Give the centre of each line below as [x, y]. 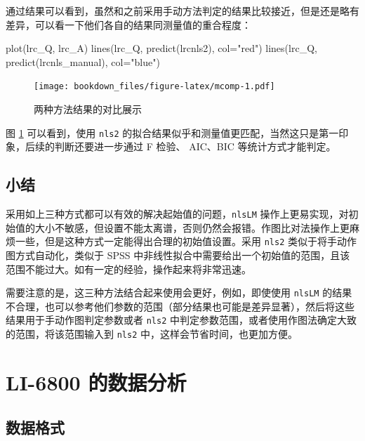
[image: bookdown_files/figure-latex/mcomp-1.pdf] [154, 87]
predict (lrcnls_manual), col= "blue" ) [83, 61]
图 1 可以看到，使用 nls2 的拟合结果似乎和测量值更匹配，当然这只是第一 [172, 132]
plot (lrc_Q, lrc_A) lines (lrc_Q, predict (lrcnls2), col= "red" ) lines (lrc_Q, [161, 48]
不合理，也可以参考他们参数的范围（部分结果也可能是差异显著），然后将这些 [180, 306]
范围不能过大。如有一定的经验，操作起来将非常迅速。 [128, 269]
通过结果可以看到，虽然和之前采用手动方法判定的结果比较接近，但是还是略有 [182, 11]
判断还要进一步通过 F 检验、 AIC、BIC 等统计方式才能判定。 [195, 146]
